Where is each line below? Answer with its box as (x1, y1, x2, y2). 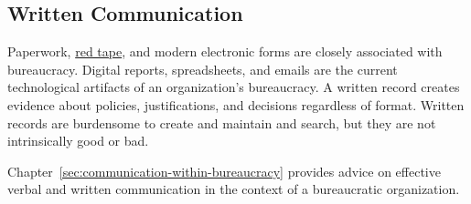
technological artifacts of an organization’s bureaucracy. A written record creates (7, 77, 460, 97)
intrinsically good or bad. (7, 131, 149, 150)
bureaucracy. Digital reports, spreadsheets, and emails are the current (7, 59, 398, 78)
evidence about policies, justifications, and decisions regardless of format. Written (7, 95, 465, 114)
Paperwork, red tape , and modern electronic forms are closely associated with (7, 42, 443, 61)
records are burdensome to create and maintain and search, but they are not (7, 113, 436, 132)
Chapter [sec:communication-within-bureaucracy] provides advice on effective (7, 161, 441, 180)
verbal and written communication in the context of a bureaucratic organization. (7, 179, 460, 199)
